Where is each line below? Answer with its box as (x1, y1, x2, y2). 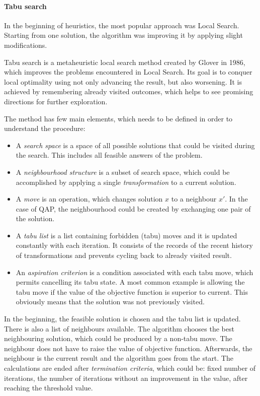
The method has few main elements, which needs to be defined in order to (4, 113, 233, 123)
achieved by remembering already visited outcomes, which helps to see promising (4, 86, 253, 97)
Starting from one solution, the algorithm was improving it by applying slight (4, 30, 243, 40)
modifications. (4, 39, 47, 50)
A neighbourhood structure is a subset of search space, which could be (16, 166, 230, 177)
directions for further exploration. (4, 96, 108, 106)
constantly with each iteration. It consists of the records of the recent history (16, 240, 253, 250)
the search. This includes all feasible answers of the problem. (16, 150, 203, 160)
